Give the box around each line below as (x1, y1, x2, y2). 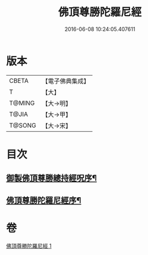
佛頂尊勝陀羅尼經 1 (6, 242, 52, 249)
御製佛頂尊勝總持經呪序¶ (6, 173, 97, 184)
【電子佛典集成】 (42, 77, 90, 85)
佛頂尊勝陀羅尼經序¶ (6, 195, 81, 206)
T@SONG (9, 121, 37, 129)
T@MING (9, 99, 35, 107)
